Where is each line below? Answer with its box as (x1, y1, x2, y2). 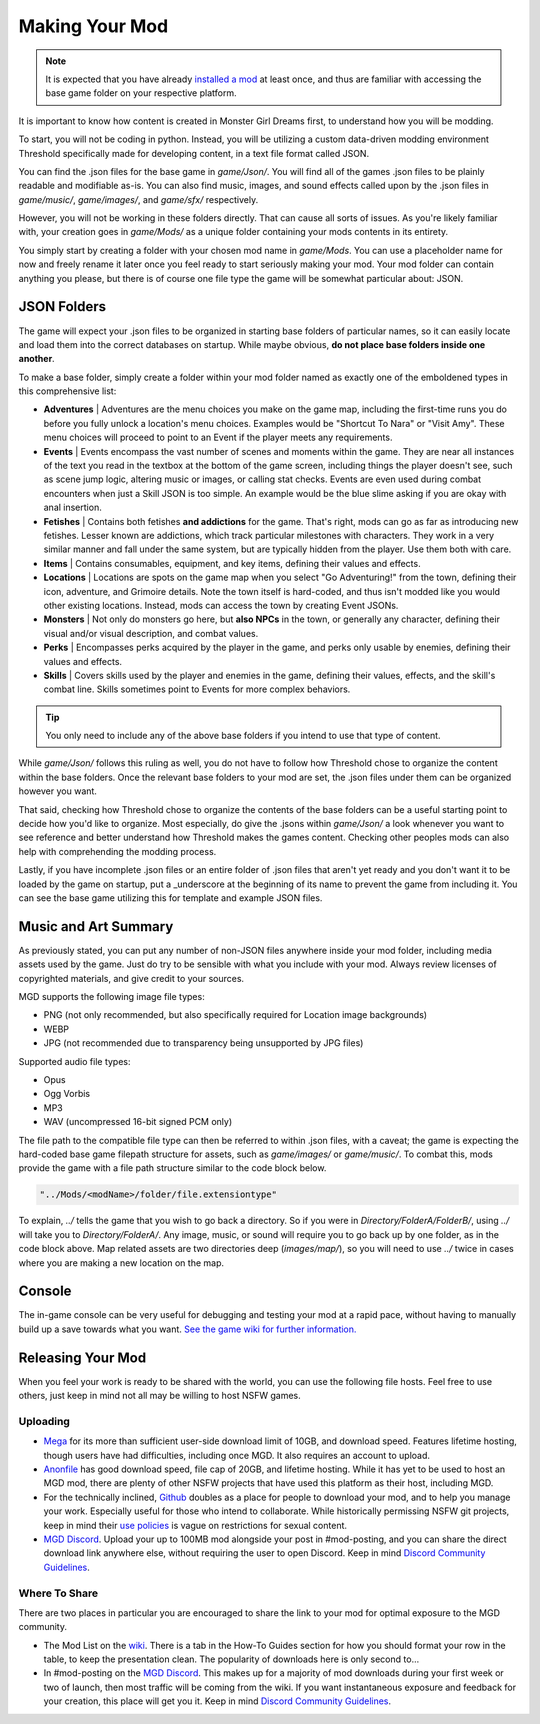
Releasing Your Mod (18, 1349, 147, 1366)
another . (18, 353, 55, 365)
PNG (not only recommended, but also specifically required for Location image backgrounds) (43, 1009, 428, 1021)
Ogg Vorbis (43, 1088, 90, 1100)
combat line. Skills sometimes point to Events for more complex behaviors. (43, 683, 351, 695)
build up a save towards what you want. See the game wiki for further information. (18, 1323, 357, 1335)
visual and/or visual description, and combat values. (43, 627, 259, 639)
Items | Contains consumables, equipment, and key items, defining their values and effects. (43, 557, 421, 569)
